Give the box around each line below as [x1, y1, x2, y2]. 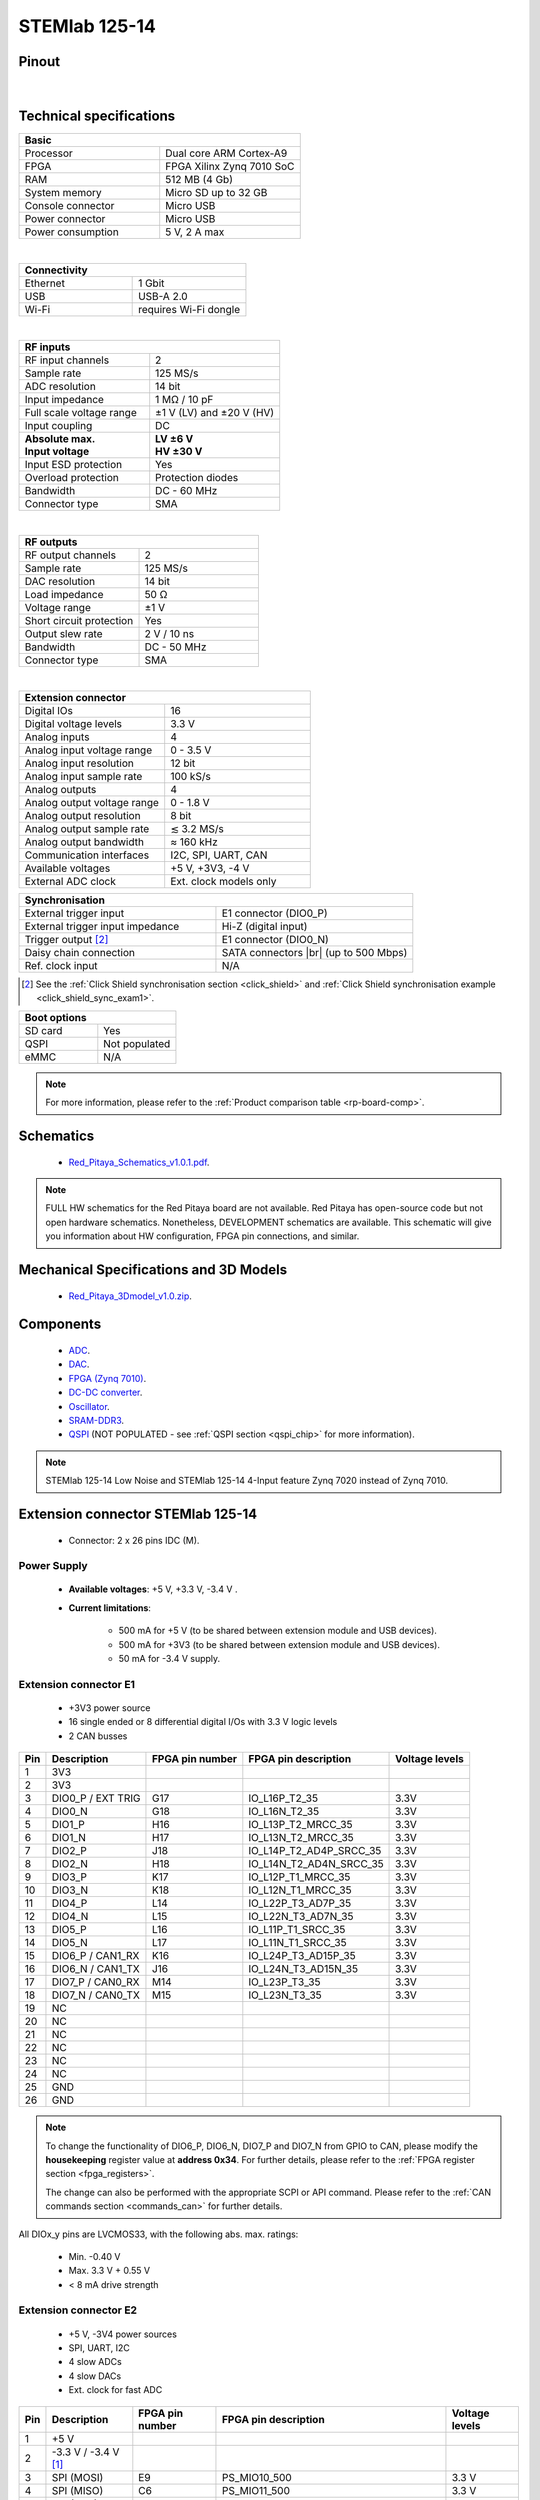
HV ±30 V [155, 445, 203, 459]
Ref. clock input [24, 959, 99, 973]
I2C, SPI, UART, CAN [170, 848, 268, 862]
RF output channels [24, 548, 117, 562]
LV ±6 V [155, 432, 194, 446]
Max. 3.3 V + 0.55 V [68, 2265, 151, 2277]
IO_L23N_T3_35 [248, 1988, 322, 2002]
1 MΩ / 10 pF [155, 393, 214, 407]
